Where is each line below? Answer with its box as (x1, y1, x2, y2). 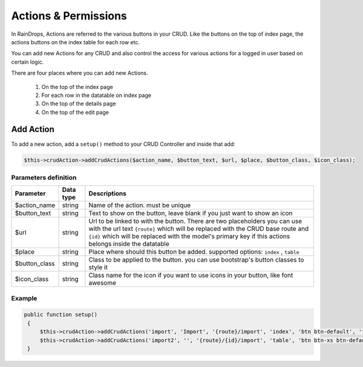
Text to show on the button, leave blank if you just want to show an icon (88, 209, 293, 217)
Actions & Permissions (11, 9, 127, 22)
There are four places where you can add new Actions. (11, 70, 148, 77)
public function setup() (24, 311, 98, 318)
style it (88, 263, 108, 272)
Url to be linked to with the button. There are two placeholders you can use (88, 217, 302, 225)
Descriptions (88, 190, 126, 198)
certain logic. (11, 58, 44, 65)
